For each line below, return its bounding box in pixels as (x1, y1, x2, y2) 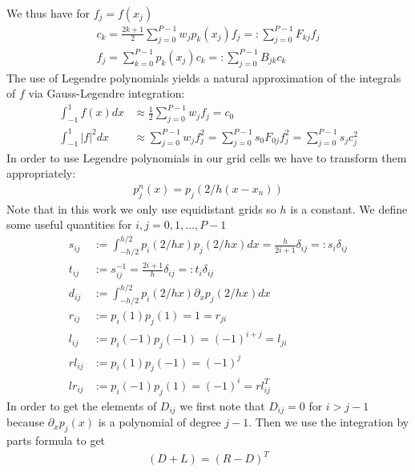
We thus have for (6, 5, 90, 21)
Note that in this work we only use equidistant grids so (6, 200, 276, 217)
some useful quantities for (6, 216, 132, 233)
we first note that (179, 397, 265, 414)
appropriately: (6, 165, 76, 182)
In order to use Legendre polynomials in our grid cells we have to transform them (6, 149, 407, 166)
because (6, 414, 45, 430)
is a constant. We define (290, 200, 408, 217)
